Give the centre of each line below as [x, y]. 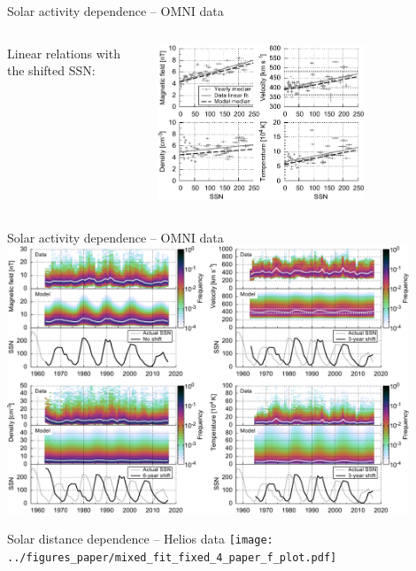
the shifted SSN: [51, 70]
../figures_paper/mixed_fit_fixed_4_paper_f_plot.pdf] [172, 557]
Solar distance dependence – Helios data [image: [140, 538]
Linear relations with [64, 53]
